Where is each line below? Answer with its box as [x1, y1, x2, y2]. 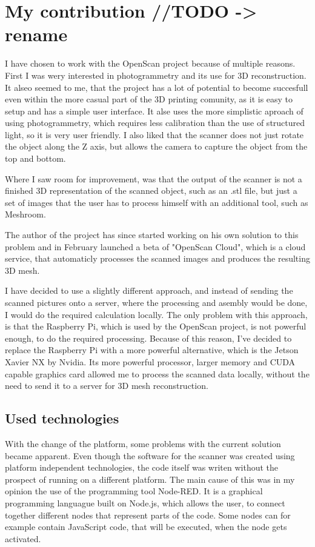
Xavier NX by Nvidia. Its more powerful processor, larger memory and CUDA [5, 355, 296, 368]
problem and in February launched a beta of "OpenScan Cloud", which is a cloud [5, 240, 306, 253]
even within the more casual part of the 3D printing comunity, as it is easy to [5, 93, 293, 105]
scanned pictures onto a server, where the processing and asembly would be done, [5, 296, 308, 308]
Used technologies [5, 409, 119, 428]
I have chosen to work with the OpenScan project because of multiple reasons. [5, 57, 296, 70]
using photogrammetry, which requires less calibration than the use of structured [5, 116, 305, 129]
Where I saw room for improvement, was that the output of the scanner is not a [5, 172, 302, 185]
